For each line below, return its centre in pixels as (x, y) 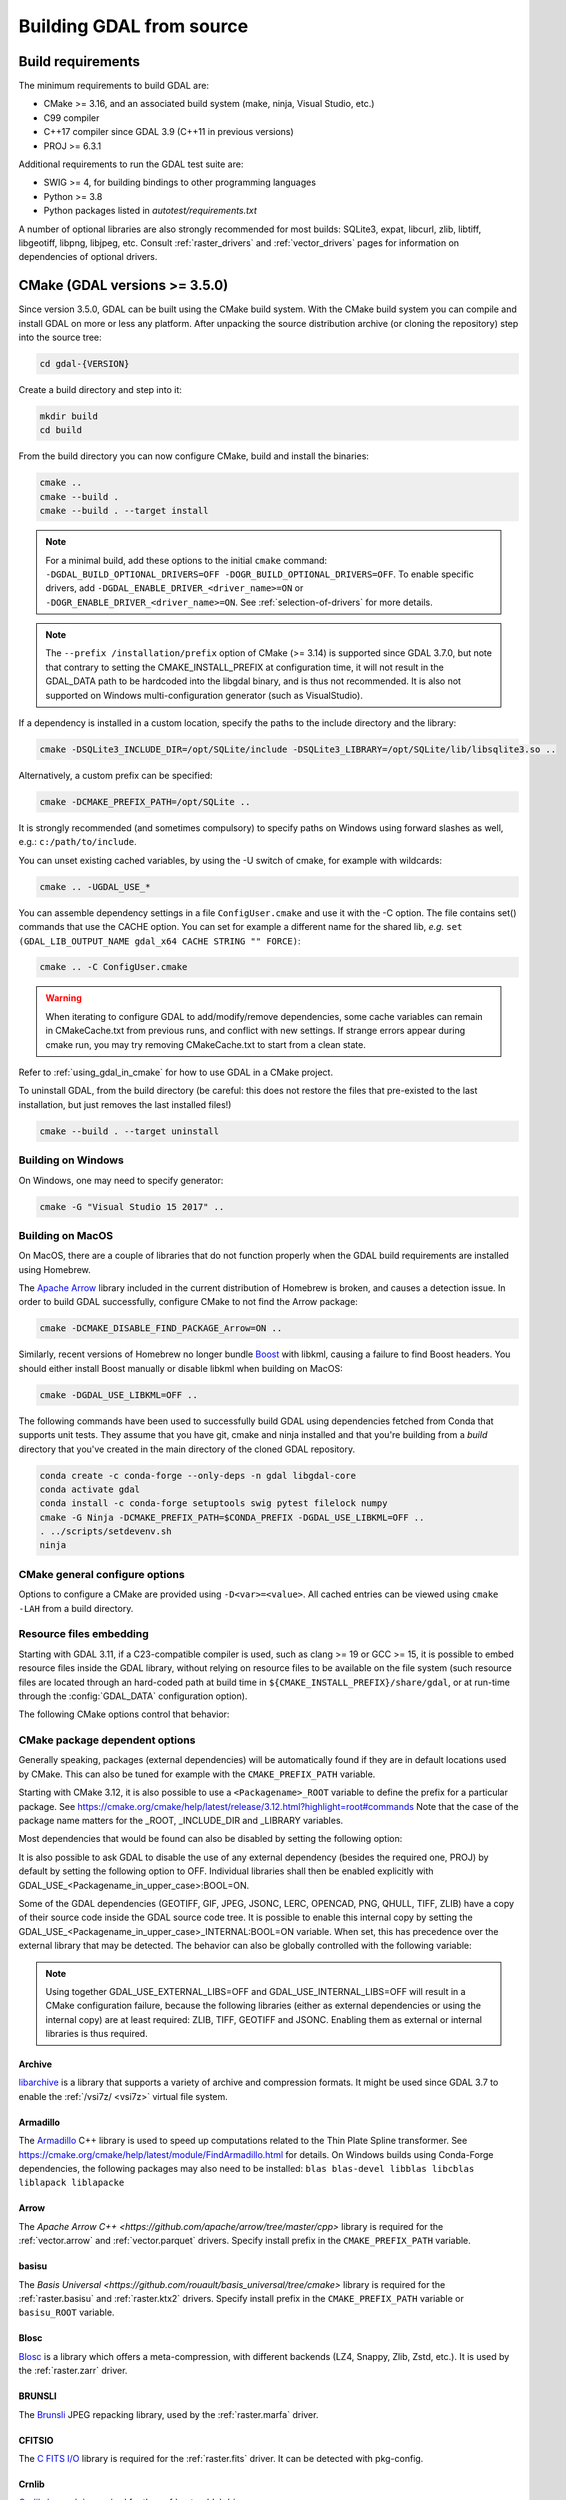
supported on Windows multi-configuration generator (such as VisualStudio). (204, 695)
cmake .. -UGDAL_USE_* (95, 886)
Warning (63, 998)
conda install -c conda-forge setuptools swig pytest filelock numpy (213, 1503)
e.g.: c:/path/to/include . (77, 842)
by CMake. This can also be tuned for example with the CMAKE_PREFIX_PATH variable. (197, 1774)
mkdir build (69, 416)
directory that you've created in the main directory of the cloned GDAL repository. (186, 1449)
